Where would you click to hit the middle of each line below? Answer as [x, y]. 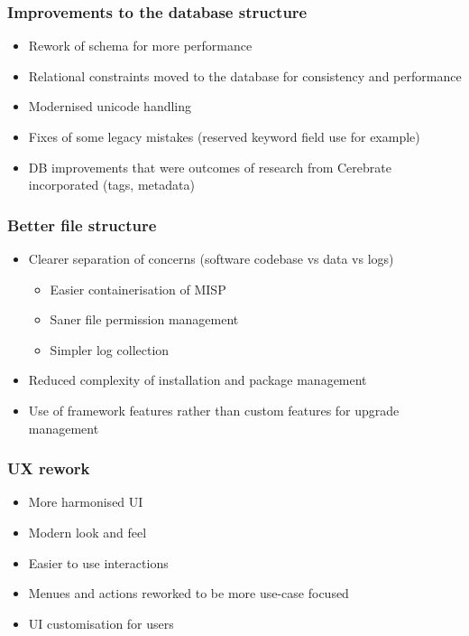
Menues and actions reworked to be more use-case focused [189, 593]
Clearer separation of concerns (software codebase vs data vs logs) [211, 258]
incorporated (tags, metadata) [111, 185]
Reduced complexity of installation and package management [198, 380]
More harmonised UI [86, 502]
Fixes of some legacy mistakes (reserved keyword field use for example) [224, 136]
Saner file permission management [144, 319]
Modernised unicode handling [110, 106]
